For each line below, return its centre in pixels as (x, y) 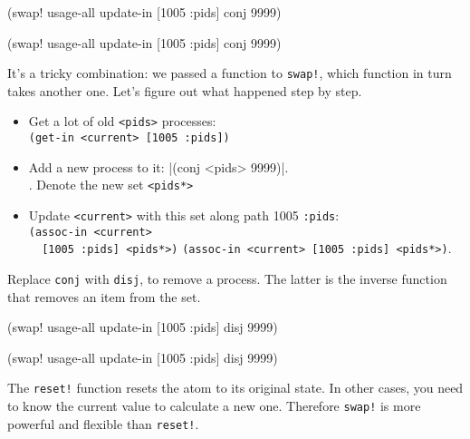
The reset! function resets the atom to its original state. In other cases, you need (235, 388)
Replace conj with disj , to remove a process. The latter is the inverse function (227, 278)
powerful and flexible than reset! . (103, 423)
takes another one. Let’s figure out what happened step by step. (185, 90)
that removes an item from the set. (104, 296)
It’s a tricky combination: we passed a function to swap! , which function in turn (230, 73)
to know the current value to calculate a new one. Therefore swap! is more (214, 406)
